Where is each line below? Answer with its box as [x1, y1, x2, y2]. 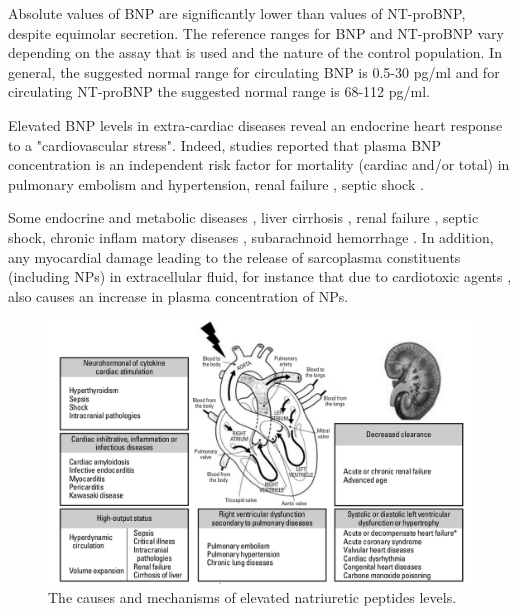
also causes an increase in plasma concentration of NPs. [8, 285, 349, 306]
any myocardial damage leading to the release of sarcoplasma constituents [8, 246, 461, 267]
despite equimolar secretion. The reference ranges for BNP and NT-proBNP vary [8, 22, 504, 43]
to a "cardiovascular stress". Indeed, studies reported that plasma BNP [8, 134, 442, 155]
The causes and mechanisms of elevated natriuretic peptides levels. [48, 587, 457, 608]
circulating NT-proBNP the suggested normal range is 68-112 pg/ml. [8, 81, 430, 102]
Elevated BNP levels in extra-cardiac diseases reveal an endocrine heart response [8, 114, 503, 135]
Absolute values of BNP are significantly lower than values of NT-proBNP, [8, 3, 466, 23]
